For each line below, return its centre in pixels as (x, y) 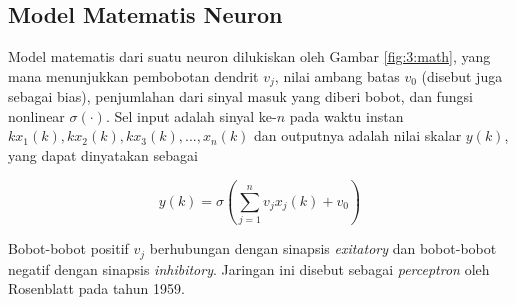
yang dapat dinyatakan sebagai (103, 155)
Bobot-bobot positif (68, 248)
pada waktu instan (346, 115)
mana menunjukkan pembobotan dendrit (133, 75)
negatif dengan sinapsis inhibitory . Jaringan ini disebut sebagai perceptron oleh (249, 268)
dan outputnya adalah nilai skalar (358, 135)
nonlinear (36, 115)
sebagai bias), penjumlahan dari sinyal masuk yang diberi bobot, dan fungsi (240, 96)
